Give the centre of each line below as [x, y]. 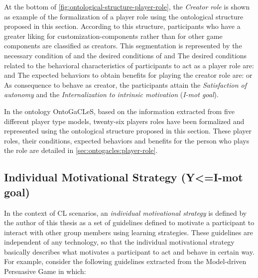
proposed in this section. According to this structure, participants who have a [122, 26]
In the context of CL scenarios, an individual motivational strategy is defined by [126, 212]
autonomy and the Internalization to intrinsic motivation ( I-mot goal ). [111, 94]
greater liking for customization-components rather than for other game [113, 36]
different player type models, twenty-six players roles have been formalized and [124, 121]
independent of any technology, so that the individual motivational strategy [119, 242]
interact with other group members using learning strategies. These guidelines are [129, 232]
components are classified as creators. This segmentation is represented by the [123, 46]
